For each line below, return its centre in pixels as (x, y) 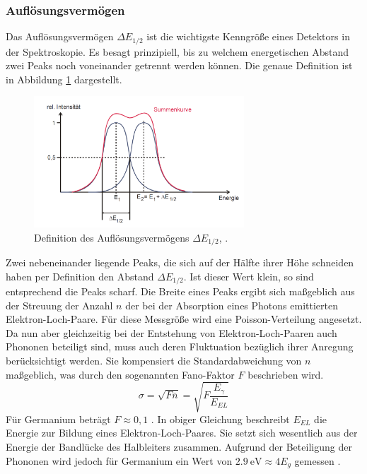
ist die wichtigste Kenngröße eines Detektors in (248, 36)
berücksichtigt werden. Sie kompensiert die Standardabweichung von (154, 360)
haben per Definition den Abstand (80, 276)
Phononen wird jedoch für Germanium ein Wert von (119, 460)
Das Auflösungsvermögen (60, 36)
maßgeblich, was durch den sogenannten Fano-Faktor (120, 374)
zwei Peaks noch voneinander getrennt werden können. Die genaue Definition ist (179, 65)
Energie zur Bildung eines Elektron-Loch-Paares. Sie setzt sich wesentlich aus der (182, 433)
